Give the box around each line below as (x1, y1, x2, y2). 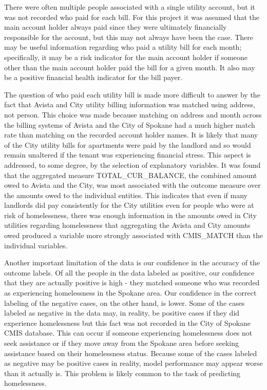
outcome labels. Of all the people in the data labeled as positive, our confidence (4, 267, 255, 278)
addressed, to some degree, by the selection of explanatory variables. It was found (4, 159, 261, 170)
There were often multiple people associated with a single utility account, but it (4, 2, 255, 12)
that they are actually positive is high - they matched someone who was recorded (4, 277, 260, 288)
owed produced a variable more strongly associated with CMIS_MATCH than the (4, 230, 263, 241)
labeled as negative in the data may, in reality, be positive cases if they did (4, 307, 240, 318)
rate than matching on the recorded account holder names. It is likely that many (4, 129, 258, 140)
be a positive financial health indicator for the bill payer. (4, 72, 183, 83)
